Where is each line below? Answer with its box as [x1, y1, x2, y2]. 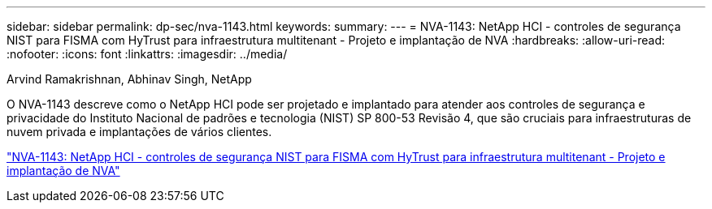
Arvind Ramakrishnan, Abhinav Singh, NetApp [7, 72, 252, 86]
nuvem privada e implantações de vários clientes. [7, 125, 272, 139]
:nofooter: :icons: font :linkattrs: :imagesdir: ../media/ [7, 47, 288, 61]
